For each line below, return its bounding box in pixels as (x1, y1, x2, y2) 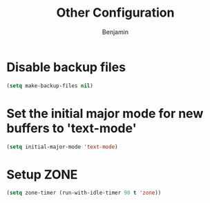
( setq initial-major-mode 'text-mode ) (6, 143, 118, 150)
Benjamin (102, 28, 129, 36)
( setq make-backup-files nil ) (6, 82, 94, 89)
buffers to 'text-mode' (6, 120, 137, 136)
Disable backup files (6, 59, 126, 75)
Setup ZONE (6, 166, 78, 182)
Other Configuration (56, 5, 175, 21)
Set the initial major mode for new (6, 105, 204, 121)
